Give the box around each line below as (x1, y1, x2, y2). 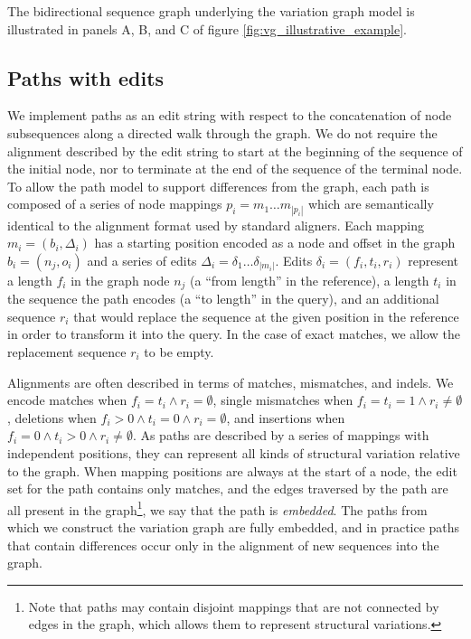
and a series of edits (87, 250, 197, 269)
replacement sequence (7, 342, 127, 361)
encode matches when (7, 390, 127, 409)
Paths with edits (7, 63, 165, 91)
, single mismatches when (212, 390, 353, 409)
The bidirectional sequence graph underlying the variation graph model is (7, 2, 415, 20)
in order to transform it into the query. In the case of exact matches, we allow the (7, 324, 460, 343)
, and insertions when (226, 408, 345, 427)
